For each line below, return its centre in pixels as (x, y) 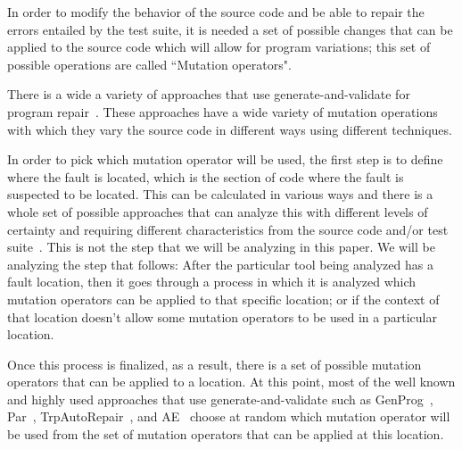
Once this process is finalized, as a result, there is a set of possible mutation (214, 364)
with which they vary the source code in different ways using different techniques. (230, 129)
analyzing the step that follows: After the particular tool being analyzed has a (220, 264)
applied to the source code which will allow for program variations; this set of (219, 47)
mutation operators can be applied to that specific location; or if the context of (223, 299)
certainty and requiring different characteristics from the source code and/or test (228, 229)
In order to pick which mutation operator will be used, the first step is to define (225, 159)
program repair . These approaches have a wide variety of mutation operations (223, 111)
